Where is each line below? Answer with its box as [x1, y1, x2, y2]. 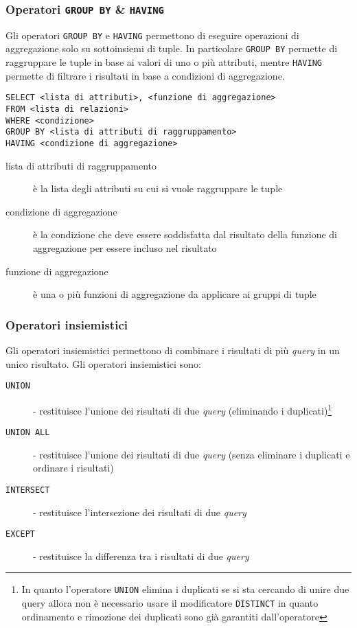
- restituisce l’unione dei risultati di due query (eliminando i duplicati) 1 [33, 401, 332, 417]
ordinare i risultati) [33, 461, 114, 475]
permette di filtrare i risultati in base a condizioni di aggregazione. [5, 68, 285, 82]
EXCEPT [5, 529, 35, 539]
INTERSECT [5, 485, 50, 495]
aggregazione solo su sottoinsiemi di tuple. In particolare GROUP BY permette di [5, 41, 338, 56]
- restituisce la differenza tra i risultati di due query [33, 548, 249, 563]
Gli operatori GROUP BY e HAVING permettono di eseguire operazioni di [5, 27, 299, 42]
